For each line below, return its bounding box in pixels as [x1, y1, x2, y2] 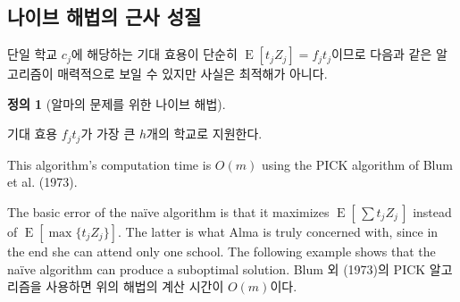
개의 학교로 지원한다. [146, 124, 263, 143]
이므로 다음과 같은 [330, 45, 432, 63]
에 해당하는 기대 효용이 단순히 [71, 45, 238, 63]
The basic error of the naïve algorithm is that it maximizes [7, 203, 330, 222]
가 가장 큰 [80, 124, 136, 143]
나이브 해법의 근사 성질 [7, 3, 202, 30]
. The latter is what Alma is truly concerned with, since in [118, 222, 439, 241]
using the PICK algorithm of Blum [261, 155, 453, 173]
